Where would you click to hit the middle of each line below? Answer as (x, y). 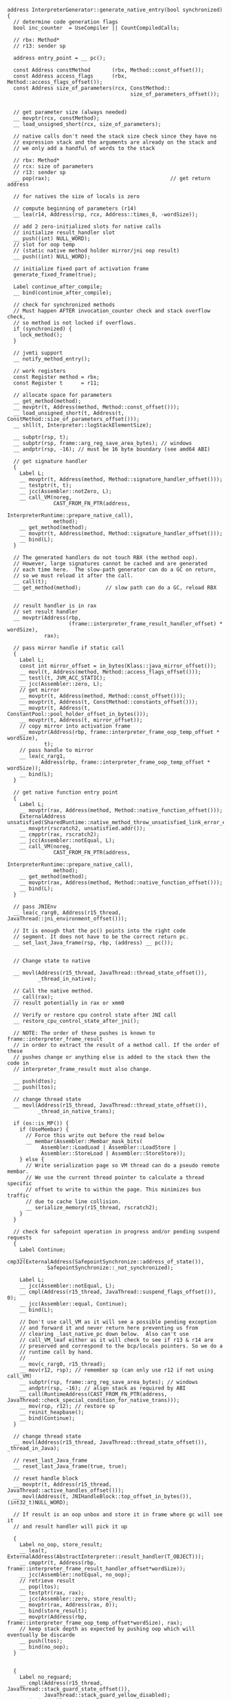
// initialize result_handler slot (64, 232)
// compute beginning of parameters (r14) (75, 208)
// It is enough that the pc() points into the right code (100, 931)
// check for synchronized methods (64, 305)
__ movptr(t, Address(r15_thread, (63, 1484)
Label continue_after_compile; (58, 287)
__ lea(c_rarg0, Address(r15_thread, (67, 913)
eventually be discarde (41, 1635)
